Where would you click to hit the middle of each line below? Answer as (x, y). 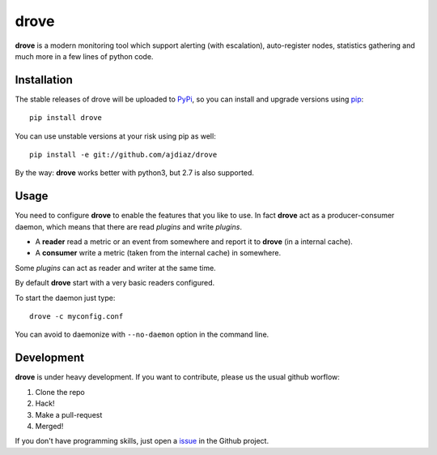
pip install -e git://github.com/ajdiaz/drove (123, 155)
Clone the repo (60, 392)
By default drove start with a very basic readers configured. (115, 283)
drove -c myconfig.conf (76, 317)
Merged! (49, 426)
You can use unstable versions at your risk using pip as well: (115, 136)
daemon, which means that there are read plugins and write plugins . (129, 226)
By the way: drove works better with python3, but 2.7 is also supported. (135, 173)
